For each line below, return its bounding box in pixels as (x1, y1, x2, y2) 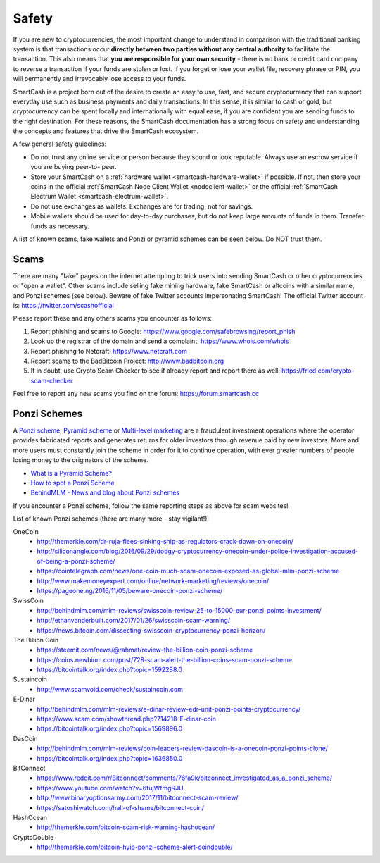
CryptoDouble (13, 833, 54, 841)
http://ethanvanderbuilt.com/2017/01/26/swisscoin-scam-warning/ (37, 616, 231, 625)
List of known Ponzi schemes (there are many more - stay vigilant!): (13, 514, 210, 523)
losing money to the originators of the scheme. (13, 456, 149, 464)
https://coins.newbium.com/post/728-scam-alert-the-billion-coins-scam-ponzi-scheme (37, 655, 292, 664)
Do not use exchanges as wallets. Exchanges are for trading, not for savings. (30, 201, 253, 211)
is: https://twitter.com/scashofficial (13, 302, 114, 310)
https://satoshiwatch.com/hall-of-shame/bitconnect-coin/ (37, 803, 204, 812)
